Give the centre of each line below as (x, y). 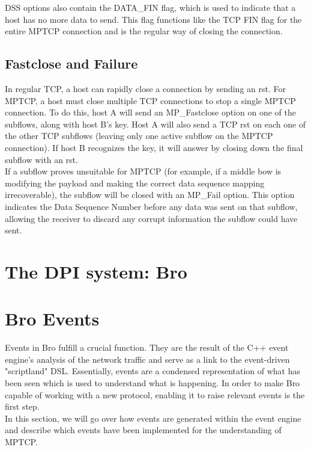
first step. (22, 406)
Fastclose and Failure (71, 63)
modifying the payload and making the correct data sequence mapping (135, 183)
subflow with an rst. (41, 159)
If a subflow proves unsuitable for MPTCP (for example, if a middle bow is (143, 171)
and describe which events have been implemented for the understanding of (143, 430)
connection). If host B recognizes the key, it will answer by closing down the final (154, 147)
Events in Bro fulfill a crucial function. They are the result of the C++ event (147, 347)
